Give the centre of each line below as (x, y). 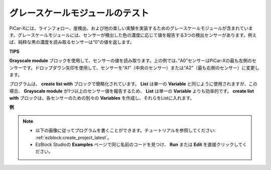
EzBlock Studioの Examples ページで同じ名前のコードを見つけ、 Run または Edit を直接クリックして (139, 145)
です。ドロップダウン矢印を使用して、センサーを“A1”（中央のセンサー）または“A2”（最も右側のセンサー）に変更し (141, 67)
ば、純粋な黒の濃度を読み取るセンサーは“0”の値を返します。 (72, 42)
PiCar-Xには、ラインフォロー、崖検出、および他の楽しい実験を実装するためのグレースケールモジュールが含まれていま (131, 28)
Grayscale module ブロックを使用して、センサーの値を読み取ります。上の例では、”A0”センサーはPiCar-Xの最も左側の (131, 61)
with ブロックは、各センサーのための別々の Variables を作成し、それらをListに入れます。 (102, 98)
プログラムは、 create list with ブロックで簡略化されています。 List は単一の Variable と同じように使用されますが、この (133, 84)
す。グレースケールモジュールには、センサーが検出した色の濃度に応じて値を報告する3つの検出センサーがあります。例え (133, 35)
